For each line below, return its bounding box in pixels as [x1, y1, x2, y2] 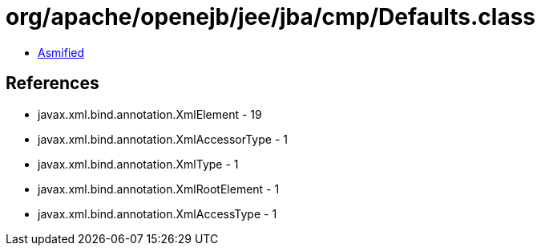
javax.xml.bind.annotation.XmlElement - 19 [38, 107, 262, 121]
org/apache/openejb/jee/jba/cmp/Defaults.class [6, 3, 536, 30]
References [6, 73, 99, 94]
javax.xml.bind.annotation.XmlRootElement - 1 [38, 181, 280, 196]
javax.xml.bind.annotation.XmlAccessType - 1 [38, 206, 277, 221]
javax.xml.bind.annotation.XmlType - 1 [38, 156, 239, 171]
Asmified [38, 45, 85, 59]
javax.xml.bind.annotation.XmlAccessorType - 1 [38, 132, 288, 146]
